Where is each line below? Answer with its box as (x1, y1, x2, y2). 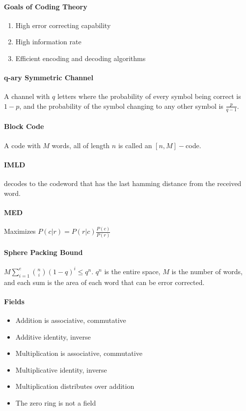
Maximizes (4, 226, 36, 236)
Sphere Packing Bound (4, 247, 83, 257)
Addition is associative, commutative (15, 315, 126, 325)
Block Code (4, 121, 44, 131)
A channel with (4, 91, 50, 101)
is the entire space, (104, 266, 161, 276)
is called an (118, 140, 152, 150)
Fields (4, 296, 25, 306)
